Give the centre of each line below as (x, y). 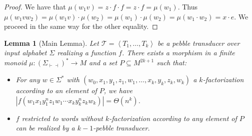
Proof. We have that (35, 6)
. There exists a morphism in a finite (178, 53)
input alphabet (25, 53)
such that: (172, 63)
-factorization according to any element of (173, 118)
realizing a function (87, 53)
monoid (15, 63)
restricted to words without (62, 118)
